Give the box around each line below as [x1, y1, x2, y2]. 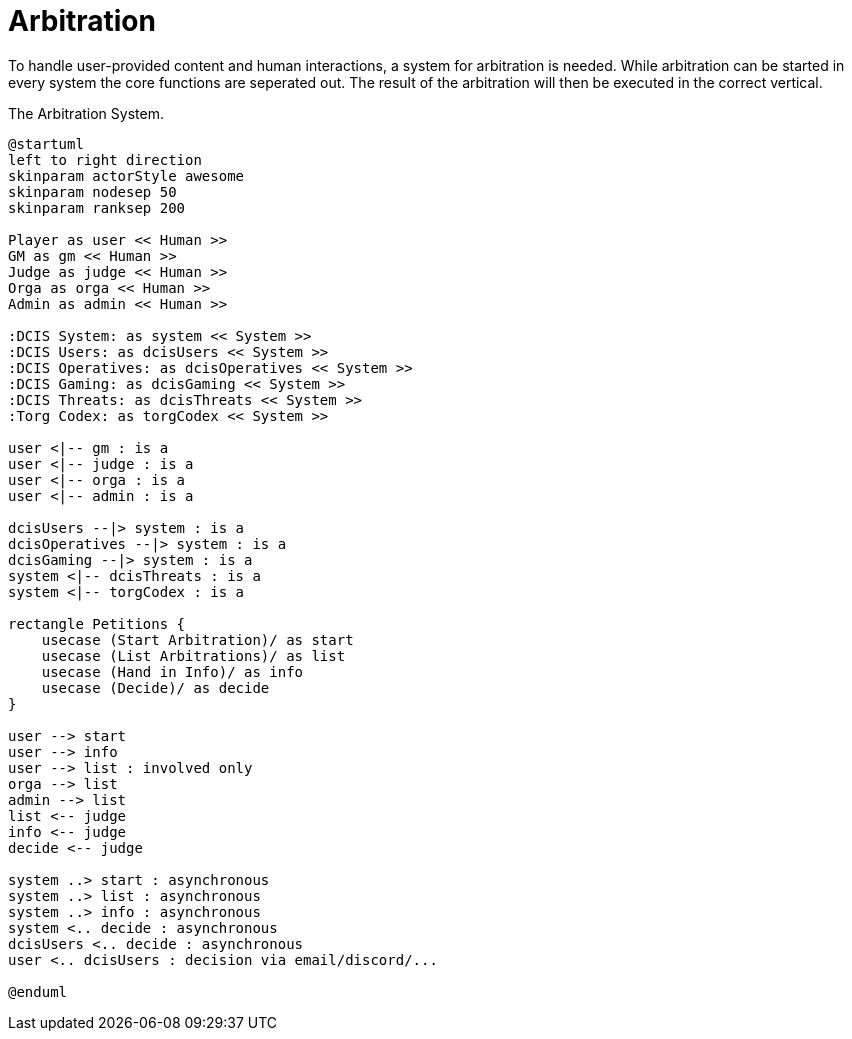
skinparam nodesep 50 [8, 183, 177, 200]
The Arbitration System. [8, 104, 164, 122]
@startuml [8, 135, 84, 152]
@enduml [8, 983, 68, 1000]
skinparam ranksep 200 [8, 199, 186, 216]
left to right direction [8, 151, 202, 168]
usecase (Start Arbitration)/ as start [41, 631, 354, 648]
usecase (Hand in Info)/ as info [41, 663, 304, 680]
